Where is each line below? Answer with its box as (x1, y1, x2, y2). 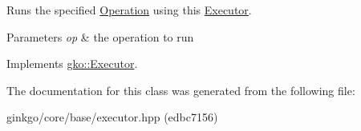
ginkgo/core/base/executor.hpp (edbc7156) (6, 109, 218, 125)
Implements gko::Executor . (6, 55, 138, 72)
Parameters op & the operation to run (6, 28, 194, 45)
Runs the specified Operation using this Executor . (6, 2, 252, 18)
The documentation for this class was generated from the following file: (6, 81, 355, 98)
